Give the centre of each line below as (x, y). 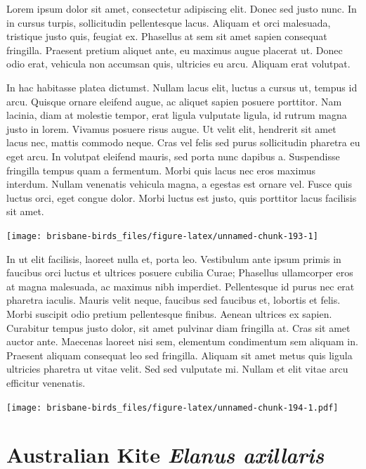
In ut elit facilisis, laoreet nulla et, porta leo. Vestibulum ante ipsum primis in (174, 258)
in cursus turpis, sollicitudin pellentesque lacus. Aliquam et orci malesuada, (169, 22)
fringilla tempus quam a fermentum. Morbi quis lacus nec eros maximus (161, 170)
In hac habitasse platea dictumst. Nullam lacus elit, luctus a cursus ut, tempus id (182, 87)
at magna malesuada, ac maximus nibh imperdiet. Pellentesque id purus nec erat (181, 286)
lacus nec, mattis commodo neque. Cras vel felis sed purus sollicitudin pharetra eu (183, 142)
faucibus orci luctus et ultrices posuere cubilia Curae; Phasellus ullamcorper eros (180, 272)
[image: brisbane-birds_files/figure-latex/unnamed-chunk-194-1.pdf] (172, 407)
